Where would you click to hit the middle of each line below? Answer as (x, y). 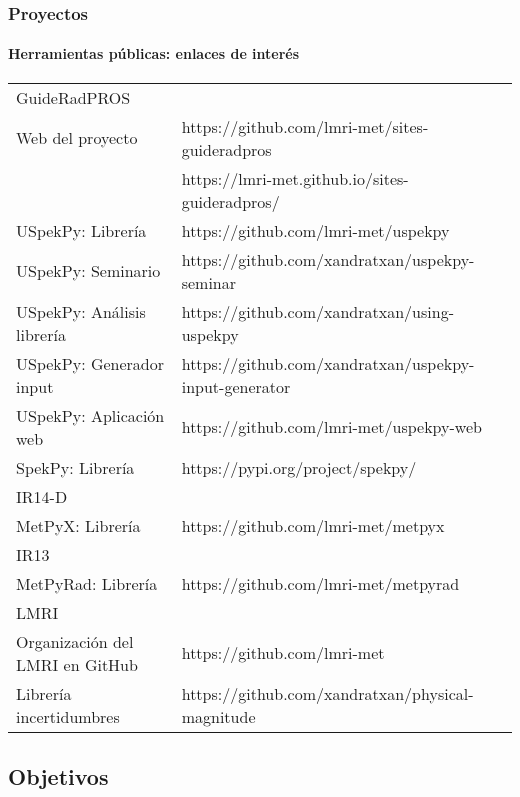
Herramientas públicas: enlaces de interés (154, 53)
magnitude (218, 716)
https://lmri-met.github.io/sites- (295, 178)
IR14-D (42, 496)
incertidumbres (68, 716)
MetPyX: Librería (78, 525)
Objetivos (58, 776)
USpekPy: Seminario (88, 271)
